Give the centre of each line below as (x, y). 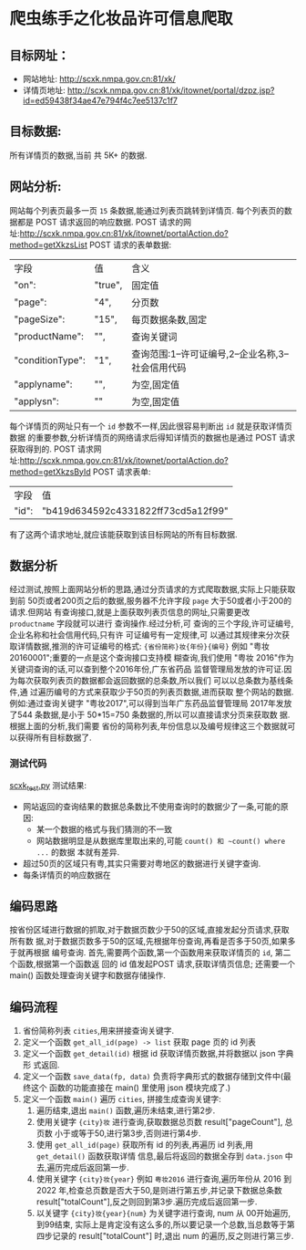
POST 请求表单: (122, 472)
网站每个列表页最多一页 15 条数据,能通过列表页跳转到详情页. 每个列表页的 (147, 210)
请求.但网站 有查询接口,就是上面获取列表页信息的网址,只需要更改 (130, 612)
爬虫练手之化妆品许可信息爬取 (122, 19)
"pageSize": (40, 318)
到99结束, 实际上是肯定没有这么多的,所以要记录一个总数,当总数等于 (161, 1224)
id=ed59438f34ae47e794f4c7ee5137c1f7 (100, 100)
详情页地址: (44, 90)
